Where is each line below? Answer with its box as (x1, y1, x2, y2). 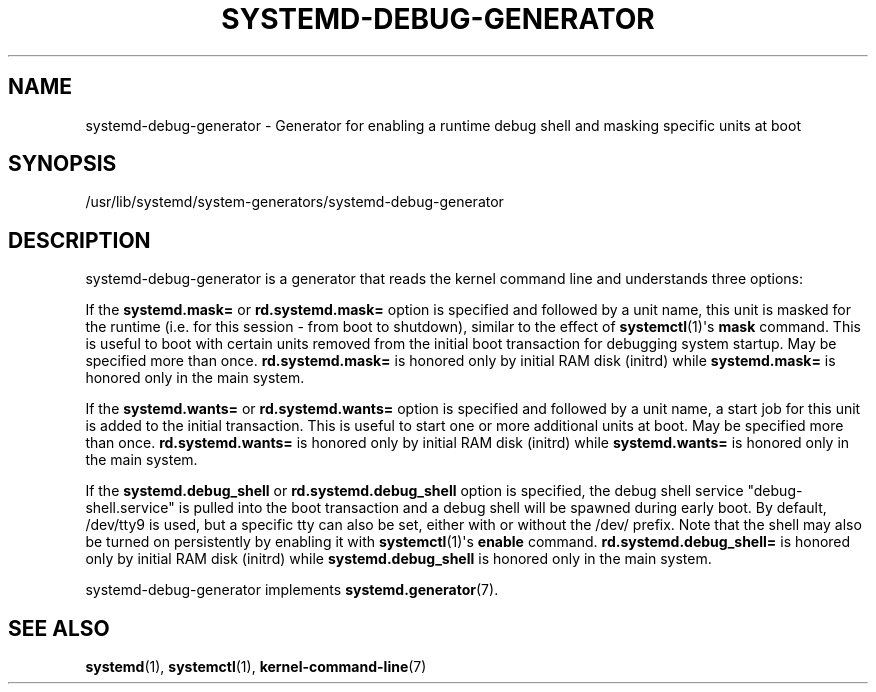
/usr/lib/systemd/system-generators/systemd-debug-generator (85, 193, 504, 211)
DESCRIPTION (8, 227, 151, 253)
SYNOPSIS (8, 151, 117, 177)
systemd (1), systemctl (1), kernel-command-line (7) (85, 658, 427, 676)
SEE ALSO (8, 615, 110, 641)
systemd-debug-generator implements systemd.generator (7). (85, 581, 499, 599)
